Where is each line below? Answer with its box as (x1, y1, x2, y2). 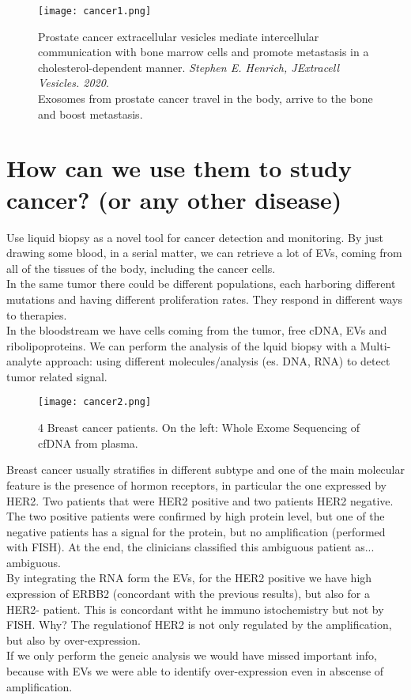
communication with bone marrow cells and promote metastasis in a (38, 44, 369, 60)
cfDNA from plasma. (38, 434, 138, 451)
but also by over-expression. (6, 631, 141, 648)
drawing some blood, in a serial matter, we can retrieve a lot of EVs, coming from (6, 244, 402, 261)
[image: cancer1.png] (38, 6, 152, 17)
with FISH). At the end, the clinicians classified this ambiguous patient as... (6, 539, 375, 555)
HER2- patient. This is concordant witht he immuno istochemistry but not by (6, 600, 384, 617)
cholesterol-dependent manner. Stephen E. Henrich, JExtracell (38, 59, 340, 75)
